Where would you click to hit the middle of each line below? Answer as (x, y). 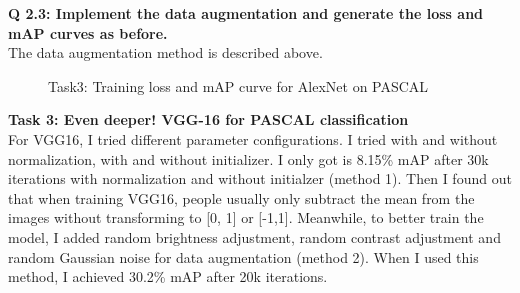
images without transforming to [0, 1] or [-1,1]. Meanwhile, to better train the (246, 217)
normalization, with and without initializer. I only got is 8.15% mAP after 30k (248, 158)
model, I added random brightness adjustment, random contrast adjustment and (254, 236)
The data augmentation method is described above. (165, 52)
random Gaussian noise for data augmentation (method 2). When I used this (243, 256)
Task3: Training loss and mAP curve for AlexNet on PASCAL (238, 85)
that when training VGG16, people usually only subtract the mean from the (241, 197)
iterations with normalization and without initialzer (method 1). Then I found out (260, 178)
